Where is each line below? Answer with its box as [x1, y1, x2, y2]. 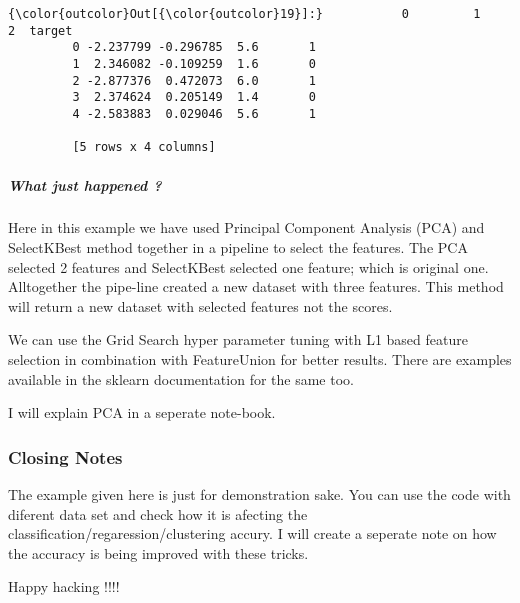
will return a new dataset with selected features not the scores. [8, 295, 393, 316]
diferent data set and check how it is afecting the [8, 503, 308, 524]
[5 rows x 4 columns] [72, 140, 216, 155]
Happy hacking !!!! [8, 576, 120, 597]
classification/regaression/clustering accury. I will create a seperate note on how [8, 523, 497, 544]
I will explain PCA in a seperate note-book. [8, 402, 276, 423]
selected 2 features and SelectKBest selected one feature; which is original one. [8, 256, 489, 277]
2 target [8, 23, 73, 38]
